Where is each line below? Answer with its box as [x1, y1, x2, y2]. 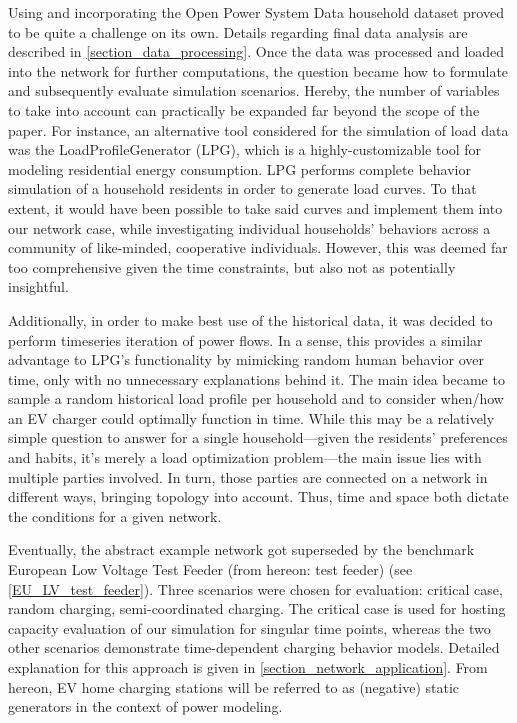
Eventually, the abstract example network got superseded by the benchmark [8, 539, 475, 560]
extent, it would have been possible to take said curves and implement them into [8, 197, 503, 218]
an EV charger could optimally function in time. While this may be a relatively [8, 407, 495, 428]
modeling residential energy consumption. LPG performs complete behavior [8, 158, 471, 179]
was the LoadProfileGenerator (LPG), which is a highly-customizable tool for [8, 139, 482, 160]
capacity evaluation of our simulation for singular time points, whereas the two [8, 617, 491, 638]
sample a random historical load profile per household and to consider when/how [8, 388, 504, 409]
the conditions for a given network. [8, 505, 222, 526]
